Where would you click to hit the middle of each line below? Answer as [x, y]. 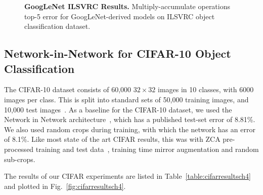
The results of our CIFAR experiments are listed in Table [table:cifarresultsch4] [127, 176]
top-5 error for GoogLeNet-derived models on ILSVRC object [120, 16]
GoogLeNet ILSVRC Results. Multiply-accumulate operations [127, 6]
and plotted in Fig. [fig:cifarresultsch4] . [65, 186]
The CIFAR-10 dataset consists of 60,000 [68, 89]
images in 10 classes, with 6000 [206, 89]
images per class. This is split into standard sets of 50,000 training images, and [126, 99]
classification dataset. [57, 26]
